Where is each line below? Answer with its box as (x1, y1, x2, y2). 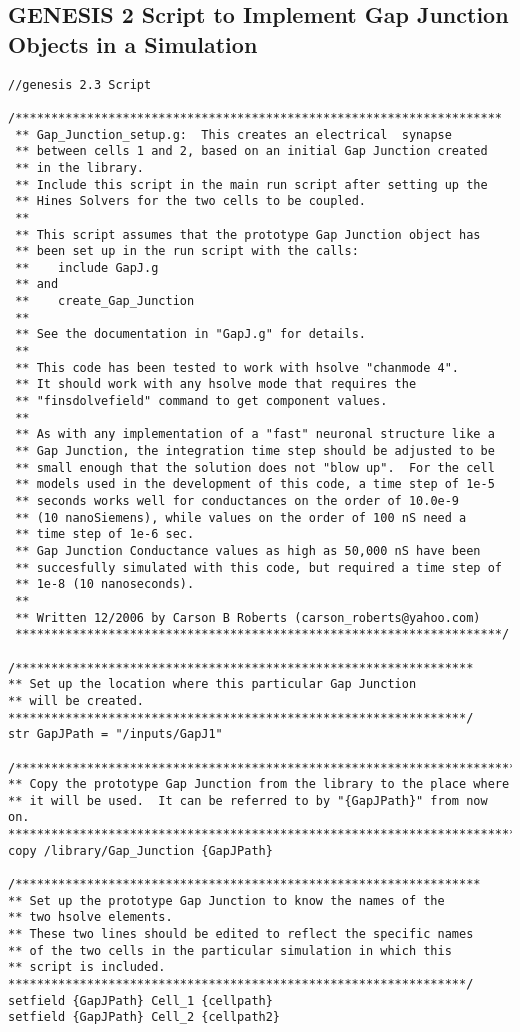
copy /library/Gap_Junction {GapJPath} (8, 843, 273, 858)
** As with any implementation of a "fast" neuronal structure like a (15, 427, 495, 442)
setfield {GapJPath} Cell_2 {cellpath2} (8, 1010, 281, 1025)
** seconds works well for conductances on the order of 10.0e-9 (15, 494, 460, 508)
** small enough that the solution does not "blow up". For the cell (15, 460, 495, 475)
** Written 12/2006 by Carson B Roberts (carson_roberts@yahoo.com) (15, 610, 481, 625)
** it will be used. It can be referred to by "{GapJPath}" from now (8, 793, 488, 808)
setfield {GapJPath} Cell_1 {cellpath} (8, 993, 273, 1008)
